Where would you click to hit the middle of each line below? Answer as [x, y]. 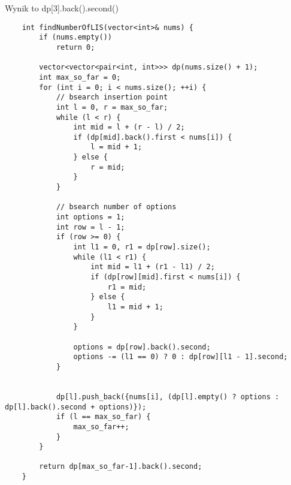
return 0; [75, 47]
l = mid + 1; [116, 147]
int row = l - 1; [90, 227]
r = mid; [108, 167]
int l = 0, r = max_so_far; [112, 107]
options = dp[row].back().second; [142, 347]
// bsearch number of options [116, 207]
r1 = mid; [127, 287]
